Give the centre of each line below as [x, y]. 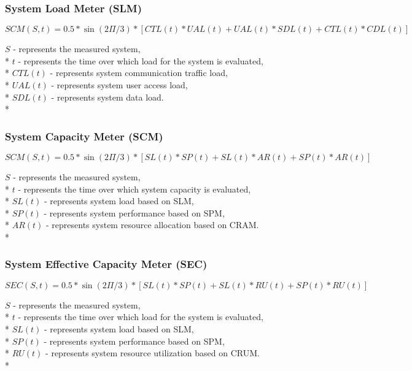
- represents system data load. [107, 97]
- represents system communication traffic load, [139, 73]
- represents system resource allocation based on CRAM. [153, 225]
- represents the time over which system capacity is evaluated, [134, 189]
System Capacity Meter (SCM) [84, 136]
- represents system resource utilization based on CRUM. [153, 353]
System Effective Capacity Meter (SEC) [106, 264]
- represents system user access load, [119, 85]
